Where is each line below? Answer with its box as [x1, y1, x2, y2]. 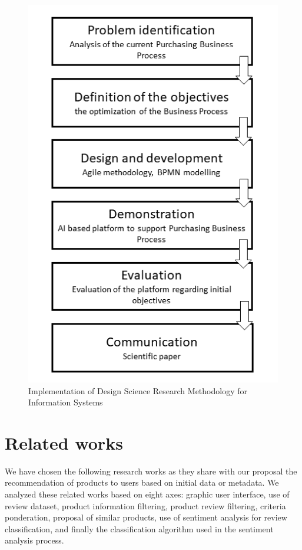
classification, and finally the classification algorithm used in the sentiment [5, 522, 274, 535]
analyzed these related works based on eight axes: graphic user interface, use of [5, 488, 290, 500]
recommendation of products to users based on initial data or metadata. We [5, 476, 279, 489]
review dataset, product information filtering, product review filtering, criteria [5, 499, 286, 512]
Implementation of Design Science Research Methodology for [28, 384, 247, 397]
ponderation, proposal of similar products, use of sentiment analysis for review [5, 511, 287, 523]
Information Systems [28, 396, 103, 408]
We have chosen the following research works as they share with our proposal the [5, 464, 297, 477]
